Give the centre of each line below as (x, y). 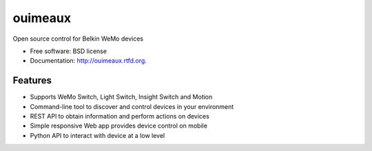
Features (32, 80)
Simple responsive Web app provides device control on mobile (119, 126)
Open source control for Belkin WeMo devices (78, 39)
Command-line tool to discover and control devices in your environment (132, 106)
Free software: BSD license (68, 51)
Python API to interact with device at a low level (97, 135)
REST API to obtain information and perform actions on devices (120, 117)
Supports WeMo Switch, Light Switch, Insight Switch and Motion (121, 97)
